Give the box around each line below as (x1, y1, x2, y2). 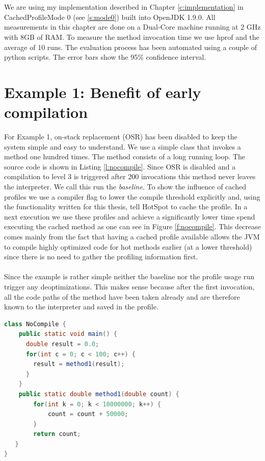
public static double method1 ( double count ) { (18, 390, 179, 398)
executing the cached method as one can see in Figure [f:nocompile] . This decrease (4, 221, 261, 232)
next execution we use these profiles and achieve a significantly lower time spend (4, 211, 255, 222)
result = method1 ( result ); (33, 360, 125, 368)
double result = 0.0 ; (25, 340, 99, 348)
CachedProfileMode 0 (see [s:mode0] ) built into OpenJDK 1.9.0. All (4, 11, 216, 22)
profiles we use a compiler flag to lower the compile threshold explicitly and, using (4, 191, 260, 202)
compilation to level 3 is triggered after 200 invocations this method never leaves (4, 171, 256, 182)
